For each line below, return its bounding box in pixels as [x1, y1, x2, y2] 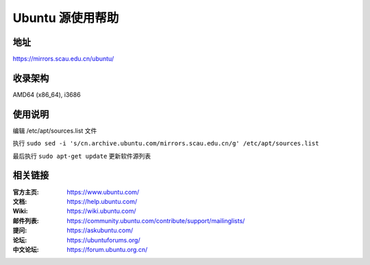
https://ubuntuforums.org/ [66, 235, 140, 244]
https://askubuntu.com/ [66, 227, 134, 235]
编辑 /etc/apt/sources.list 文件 [12, 126, 97, 135]
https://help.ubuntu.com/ [66, 197, 137, 205]
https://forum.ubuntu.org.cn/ [66, 245, 148, 253]
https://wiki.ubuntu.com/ [66, 207, 136, 216]
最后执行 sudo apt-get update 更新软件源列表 [12, 152, 151, 160]
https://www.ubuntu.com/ [66, 187, 140, 196]
